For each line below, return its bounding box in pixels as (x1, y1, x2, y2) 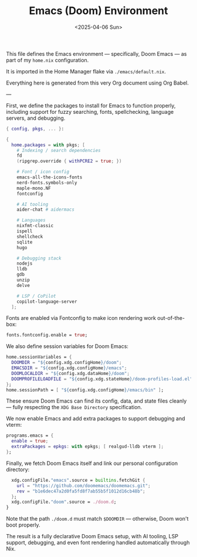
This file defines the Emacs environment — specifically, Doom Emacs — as (6, 50, 187, 57)
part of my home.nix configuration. (6, 56, 89, 63)
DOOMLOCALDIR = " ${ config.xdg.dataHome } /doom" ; (11, 370, 130, 376)
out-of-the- (157, 315, 185, 322)
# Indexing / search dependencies (16, 147, 101, 153)
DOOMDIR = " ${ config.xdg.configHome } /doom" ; (11, 360, 122, 366)
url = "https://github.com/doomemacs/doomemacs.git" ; (16, 482, 151, 488)
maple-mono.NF (16, 185, 51, 191)
